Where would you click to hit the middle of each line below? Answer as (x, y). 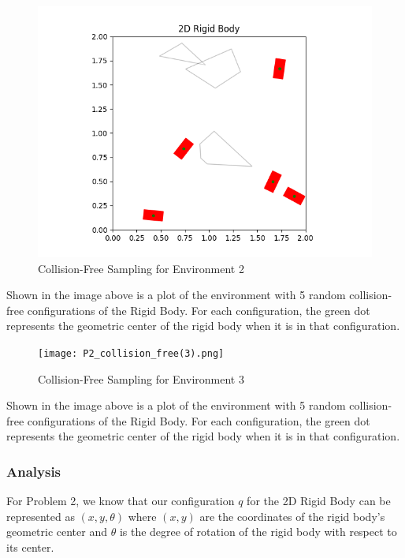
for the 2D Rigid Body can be (319, 501)
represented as (41, 516)
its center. (30, 547)
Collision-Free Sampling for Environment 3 (141, 378)
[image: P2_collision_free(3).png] (131, 353)
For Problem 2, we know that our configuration (121, 501)
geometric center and (57, 532)
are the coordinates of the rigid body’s (292, 516)
